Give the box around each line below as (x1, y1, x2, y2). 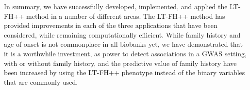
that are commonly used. (4, 77, 78, 87)
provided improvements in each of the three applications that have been (4, 20, 217, 30)
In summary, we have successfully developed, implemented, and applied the (4, 1, 228, 11)
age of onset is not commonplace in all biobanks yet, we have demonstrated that (4, 39, 243, 49)
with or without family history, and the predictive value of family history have (4, 58, 237, 68)
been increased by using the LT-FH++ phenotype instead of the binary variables (4, 67, 245, 77)
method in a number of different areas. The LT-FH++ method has (26, 11, 225, 21)
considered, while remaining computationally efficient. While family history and (4, 29, 241, 39)
